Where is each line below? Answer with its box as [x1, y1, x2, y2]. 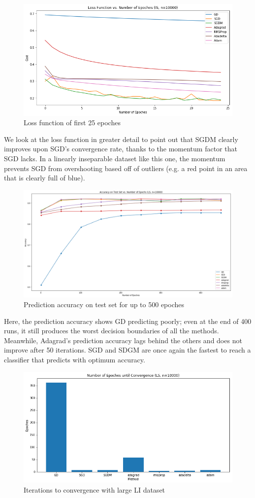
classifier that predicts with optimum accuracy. [4, 354, 145, 364]
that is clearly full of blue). [4, 173, 85, 183]
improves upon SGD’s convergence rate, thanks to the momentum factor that [4, 143, 237, 154]
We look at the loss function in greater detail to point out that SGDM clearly [4, 134, 238, 144]
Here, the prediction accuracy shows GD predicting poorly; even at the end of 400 [4, 316, 252, 326]
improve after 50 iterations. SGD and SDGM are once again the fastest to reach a [4, 345, 251, 355]
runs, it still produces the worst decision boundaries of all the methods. [4, 325, 219, 336]
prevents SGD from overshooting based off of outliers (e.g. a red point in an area [4, 163, 248, 173]
